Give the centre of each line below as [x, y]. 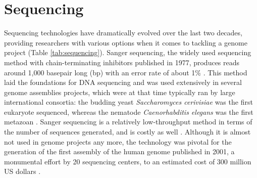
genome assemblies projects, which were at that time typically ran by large [120, 92]
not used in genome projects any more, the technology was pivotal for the [118, 141]
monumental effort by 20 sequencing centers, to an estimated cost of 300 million [128, 161]
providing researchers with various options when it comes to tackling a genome [126, 42]
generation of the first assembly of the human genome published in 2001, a [119, 151]
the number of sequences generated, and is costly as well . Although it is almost [127, 132]
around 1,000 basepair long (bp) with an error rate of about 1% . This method [126, 72]
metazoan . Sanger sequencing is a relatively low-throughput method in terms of [128, 122]
